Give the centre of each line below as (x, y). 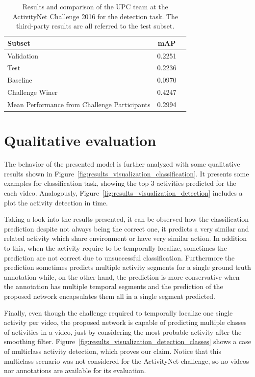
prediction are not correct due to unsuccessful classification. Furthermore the (119, 257)
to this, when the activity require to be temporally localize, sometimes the (115, 247)
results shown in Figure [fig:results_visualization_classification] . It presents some (127, 173)
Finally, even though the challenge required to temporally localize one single (118, 312)
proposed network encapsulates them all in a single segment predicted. (110, 296)
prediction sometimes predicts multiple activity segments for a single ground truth (127, 267)
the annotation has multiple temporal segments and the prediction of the (114, 286)
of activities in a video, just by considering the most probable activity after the (123, 332)
